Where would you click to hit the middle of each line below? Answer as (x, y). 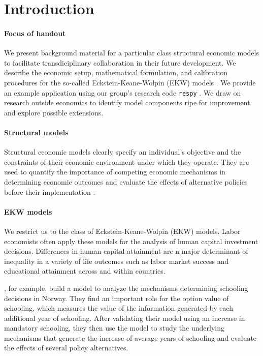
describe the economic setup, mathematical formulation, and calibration (116, 72)
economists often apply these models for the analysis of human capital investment (131, 241)
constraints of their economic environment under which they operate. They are (127, 161)
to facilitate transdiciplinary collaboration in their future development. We (120, 62)
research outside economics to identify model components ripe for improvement (127, 102)
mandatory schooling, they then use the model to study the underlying (114, 328)
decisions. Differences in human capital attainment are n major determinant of (126, 251)
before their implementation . (50, 191)
